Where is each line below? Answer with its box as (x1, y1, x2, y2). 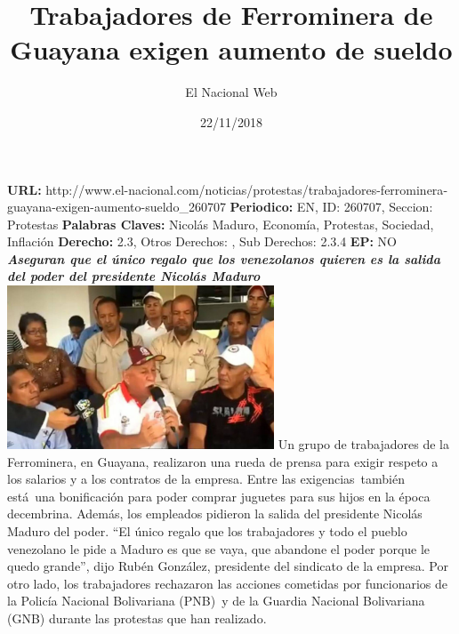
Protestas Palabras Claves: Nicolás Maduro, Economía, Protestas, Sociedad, (7, 214, 434, 233)
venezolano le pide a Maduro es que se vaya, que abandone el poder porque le (7, 539, 431, 558)
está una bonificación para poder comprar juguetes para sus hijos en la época (7, 486, 431, 505)
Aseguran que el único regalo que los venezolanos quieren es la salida (7, 249, 440, 268)
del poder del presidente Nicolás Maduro (7, 267, 261, 285)
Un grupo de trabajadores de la (278, 435, 449, 453)
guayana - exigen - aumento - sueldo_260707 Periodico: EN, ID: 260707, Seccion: (7, 197, 433, 216)
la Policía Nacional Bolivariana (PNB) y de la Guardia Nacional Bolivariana (7, 591, 425, 610)
